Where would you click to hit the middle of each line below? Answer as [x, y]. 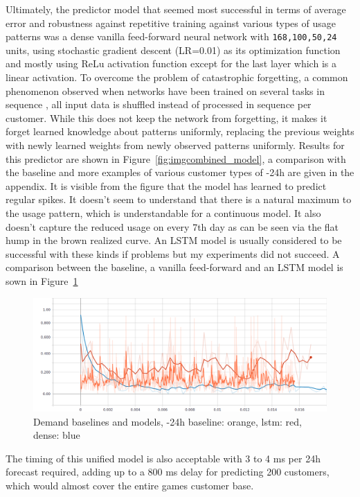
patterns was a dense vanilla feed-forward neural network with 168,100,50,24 [171, 36]
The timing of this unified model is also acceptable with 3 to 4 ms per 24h [163, 458]
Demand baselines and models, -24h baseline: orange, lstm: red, [168, 421]
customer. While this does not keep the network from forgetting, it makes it [166, 117]
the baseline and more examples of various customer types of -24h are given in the [180, 172]
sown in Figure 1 [42, 280]
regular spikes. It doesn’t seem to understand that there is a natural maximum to [179, 199]
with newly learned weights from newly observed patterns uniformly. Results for [175, 145]
